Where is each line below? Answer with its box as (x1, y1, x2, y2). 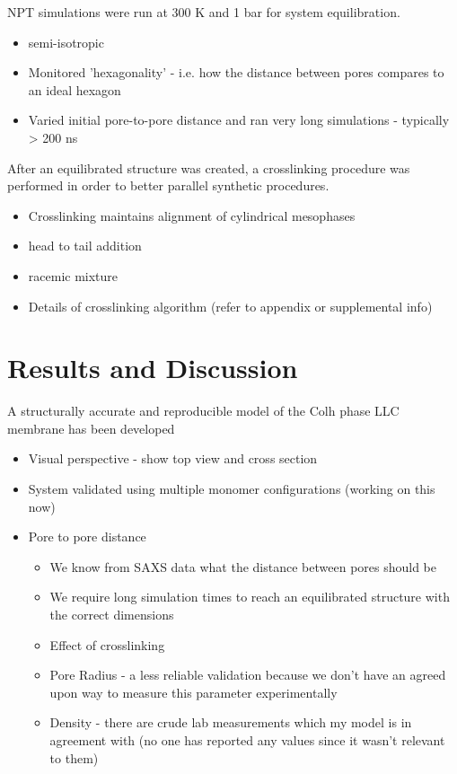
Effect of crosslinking (49, 635, 165, 654)
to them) (49, 748, 99, 767)
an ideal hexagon (28, 80, 121, 99)
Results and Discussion (7, 349, 298, 386)
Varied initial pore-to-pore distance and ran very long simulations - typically (28, 110, 450, 129)
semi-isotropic (28, 32, 104, 51)
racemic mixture (28, 266, 119, 285)
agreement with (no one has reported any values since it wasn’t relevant (49, 730, 445, 749)
